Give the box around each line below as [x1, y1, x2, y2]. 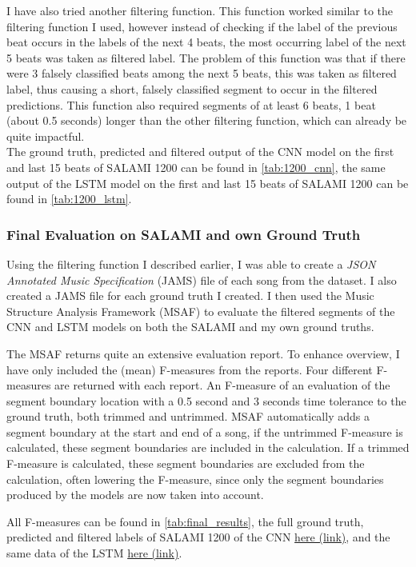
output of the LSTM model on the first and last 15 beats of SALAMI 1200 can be [6, 174, 409, 191]
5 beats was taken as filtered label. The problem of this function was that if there [6, 49, 406, 66]
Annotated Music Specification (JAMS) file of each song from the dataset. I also [6, 271, 397, 288]
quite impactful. [6, 127, 85, 144]
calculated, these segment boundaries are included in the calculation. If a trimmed [6, 439, 410, 456]
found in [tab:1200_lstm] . [6, 190, 132, 207]
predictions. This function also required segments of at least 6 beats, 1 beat [6, 96, 376, 113]
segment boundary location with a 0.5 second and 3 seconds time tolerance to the [6, 392, 406, 409]
